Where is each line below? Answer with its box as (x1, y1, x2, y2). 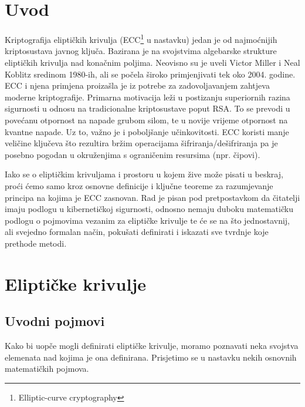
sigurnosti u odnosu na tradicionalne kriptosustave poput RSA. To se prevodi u (5, 102, 290, 115)
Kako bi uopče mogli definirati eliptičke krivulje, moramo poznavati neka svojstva (5, 339, 299, 352)
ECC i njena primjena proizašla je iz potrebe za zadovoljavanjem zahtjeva (5, 79, 270, 92)
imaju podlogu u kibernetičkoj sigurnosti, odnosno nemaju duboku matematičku (5, 203, 293, 215)
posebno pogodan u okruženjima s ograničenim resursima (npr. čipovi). (5, 148, 260, 160)
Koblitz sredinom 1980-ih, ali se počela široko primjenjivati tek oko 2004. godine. (5, 68, 296, 80)
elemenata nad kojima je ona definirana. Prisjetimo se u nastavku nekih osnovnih (5, 351, 297, 363)
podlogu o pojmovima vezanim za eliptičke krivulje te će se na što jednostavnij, (5, 214, 290, 226)
